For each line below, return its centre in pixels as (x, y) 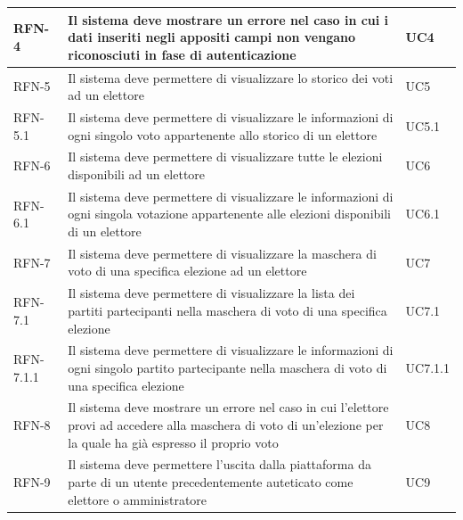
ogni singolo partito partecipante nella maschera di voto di (227, 367)
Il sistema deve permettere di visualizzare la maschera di (222, 253)
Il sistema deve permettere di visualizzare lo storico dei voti (231, 77)
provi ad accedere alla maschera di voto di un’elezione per (226, 424)
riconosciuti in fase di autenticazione (182, 54)
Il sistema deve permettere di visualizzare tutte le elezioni (225, 157)
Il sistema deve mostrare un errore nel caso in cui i (228, 19)
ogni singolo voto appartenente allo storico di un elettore (223, 134)
